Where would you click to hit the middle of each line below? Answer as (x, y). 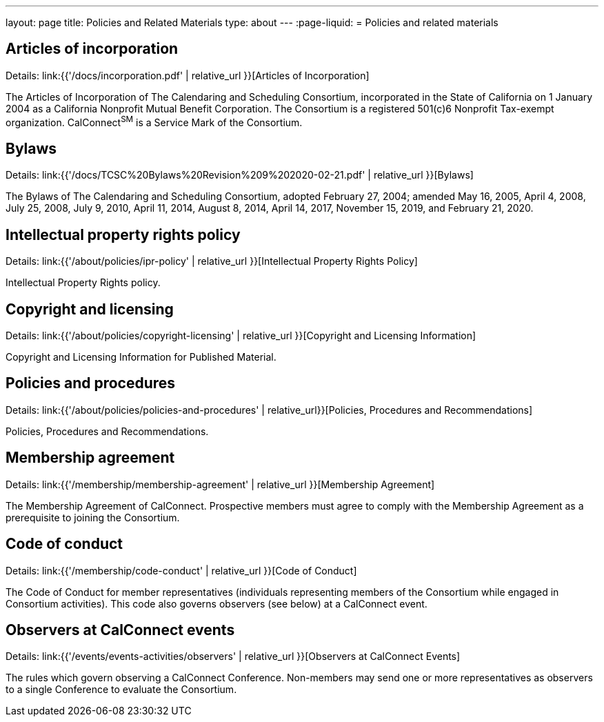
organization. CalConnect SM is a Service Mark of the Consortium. (154, 121)
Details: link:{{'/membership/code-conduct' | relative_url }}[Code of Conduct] (181, 570)
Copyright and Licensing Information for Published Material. (141, 357)
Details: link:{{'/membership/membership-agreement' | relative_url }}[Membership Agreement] (220, 484)
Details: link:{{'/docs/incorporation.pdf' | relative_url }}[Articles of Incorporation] (188, 75)
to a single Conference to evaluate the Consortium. (121, 690)
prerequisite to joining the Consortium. (93, 517)
